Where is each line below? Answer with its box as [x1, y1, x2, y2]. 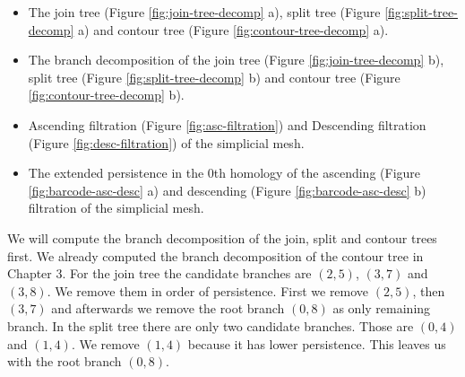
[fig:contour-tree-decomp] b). [28, 85, 185, 104]
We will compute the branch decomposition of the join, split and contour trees [7, 228, 437, 247]
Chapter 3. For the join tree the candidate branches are [7, 264, 312, 283]
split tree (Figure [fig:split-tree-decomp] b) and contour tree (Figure [28, 67, 400, 86]
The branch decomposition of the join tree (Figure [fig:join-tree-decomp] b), [28, 50, 444, 69]
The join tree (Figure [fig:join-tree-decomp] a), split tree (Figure [28, 3, 381, 21]
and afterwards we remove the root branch [51, 299, 285, 318]
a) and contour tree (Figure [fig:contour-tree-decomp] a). [78, 20, 389, 39]
